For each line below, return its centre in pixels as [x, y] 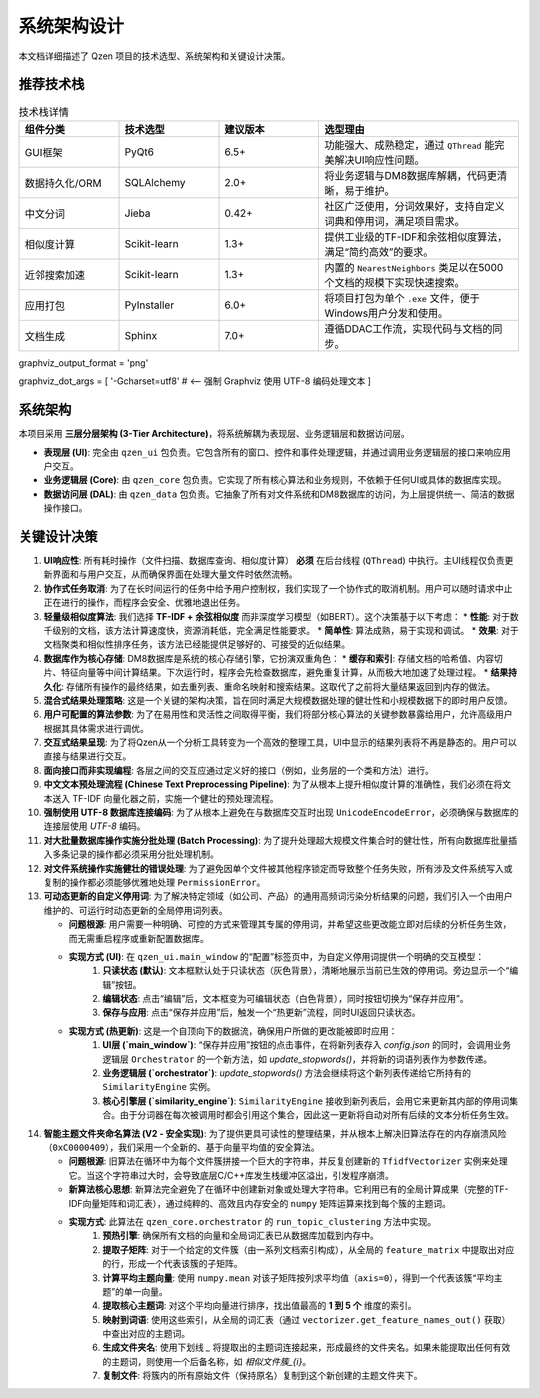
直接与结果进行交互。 [87, 756]
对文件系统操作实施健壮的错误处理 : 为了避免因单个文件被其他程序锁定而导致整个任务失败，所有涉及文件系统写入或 [278, 868]
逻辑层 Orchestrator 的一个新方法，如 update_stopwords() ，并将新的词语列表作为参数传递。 [297, 1059]
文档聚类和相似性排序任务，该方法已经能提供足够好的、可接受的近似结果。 [196, 644]
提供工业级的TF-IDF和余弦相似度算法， [416, 237]
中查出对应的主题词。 [146, 1334]
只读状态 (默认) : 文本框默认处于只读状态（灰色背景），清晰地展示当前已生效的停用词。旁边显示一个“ [306, 971]
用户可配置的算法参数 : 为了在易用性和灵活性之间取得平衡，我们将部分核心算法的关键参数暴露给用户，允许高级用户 [278, 714]
